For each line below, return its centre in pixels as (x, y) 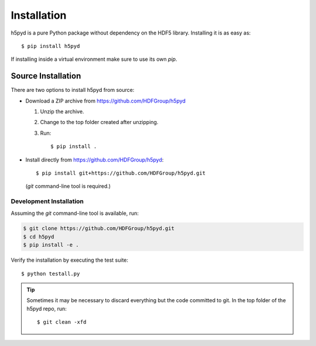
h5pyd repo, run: (47, 309)
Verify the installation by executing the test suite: (70, 260)
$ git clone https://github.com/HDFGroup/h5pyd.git (99, 229)
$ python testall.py (51, 273)
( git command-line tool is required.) (68, 186)
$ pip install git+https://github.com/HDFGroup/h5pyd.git (121, 173)
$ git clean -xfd (62, 322)
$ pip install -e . (51, 245)
